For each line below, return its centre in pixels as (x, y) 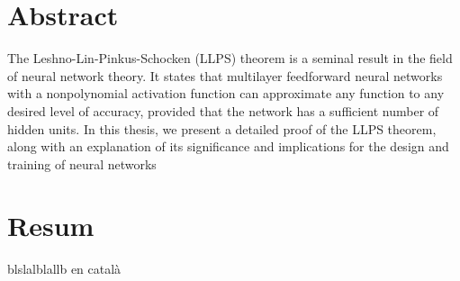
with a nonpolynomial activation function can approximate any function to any (226, 93)
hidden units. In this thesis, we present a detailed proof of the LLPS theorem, (222, 128)
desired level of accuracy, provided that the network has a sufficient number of (223, 110)
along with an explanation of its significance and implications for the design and (228, 146)
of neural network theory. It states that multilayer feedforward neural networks (225, 75)
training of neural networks (82, 163)
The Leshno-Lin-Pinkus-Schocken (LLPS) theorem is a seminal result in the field (230, 58)
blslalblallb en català (64, 269)
